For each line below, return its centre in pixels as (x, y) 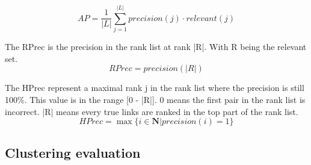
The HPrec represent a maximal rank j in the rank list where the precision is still (155, 88)
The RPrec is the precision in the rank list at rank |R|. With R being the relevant (156, 47)
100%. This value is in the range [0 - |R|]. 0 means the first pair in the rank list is (155, 99)
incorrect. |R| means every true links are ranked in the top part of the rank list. (152, 111)
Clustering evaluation (73, 153)
